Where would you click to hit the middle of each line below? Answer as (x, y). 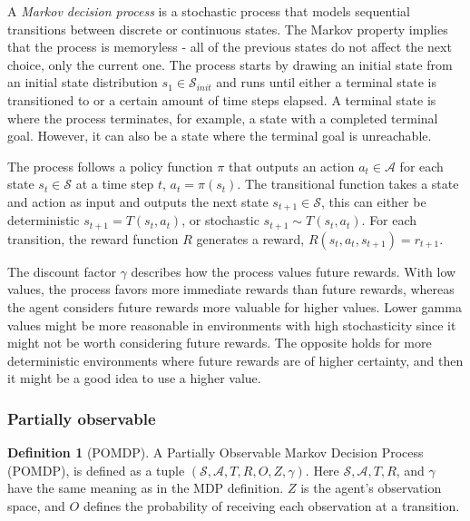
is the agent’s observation (371, 488)
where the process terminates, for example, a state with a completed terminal (223, 118)
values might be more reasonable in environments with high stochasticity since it (232, 324)
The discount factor (62, 271)
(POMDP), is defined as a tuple (96, 470)
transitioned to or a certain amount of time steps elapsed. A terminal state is (222, 99)
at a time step (115, 184)
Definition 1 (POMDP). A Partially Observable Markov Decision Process (215, 452)
